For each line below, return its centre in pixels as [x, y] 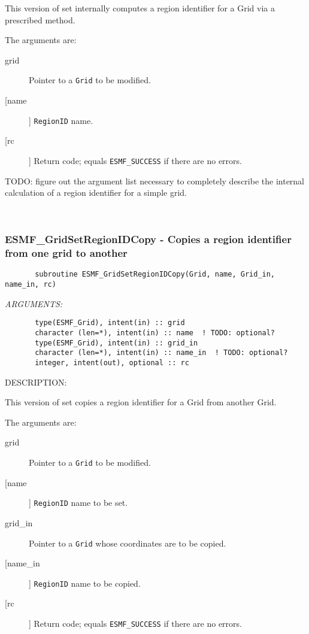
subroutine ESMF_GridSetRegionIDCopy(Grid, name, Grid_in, [155, 274]
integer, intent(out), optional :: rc [112, 362]
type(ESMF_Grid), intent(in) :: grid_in [116, 343]
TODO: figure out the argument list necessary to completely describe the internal [155, 181]
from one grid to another [66, 253]
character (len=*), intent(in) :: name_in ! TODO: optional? [161, 353]
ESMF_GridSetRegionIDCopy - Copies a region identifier [148, 239]
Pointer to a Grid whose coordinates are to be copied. [128, 543]
